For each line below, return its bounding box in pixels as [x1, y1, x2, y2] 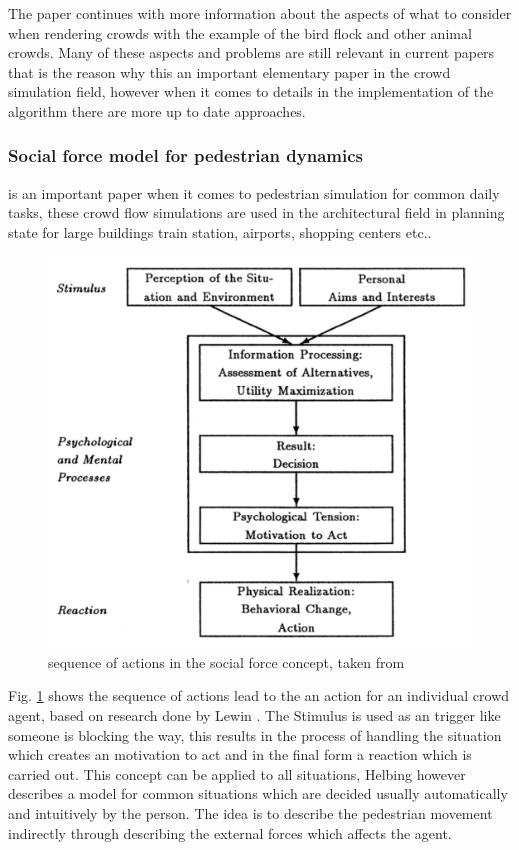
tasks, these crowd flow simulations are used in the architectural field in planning [8, 202, 505, 223]
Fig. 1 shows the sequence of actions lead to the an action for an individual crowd [8, 685, 510, 706]
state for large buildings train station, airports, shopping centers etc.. [8, 221, 432, 242]
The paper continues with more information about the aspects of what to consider [8, 3, 512, 23]
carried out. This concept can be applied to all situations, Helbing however [8, 763, 466, 784]
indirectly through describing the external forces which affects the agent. [8, 822, 452, 843]
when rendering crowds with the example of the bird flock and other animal [8, 22, 472, 43]
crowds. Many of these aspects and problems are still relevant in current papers [8, 42, 495, 63]
